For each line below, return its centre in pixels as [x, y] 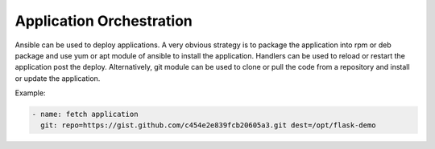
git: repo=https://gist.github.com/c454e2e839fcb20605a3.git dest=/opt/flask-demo [208, 125]
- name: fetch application [85, 115]
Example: [30, 93]
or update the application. [58, 78]
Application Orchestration [104, 21]
